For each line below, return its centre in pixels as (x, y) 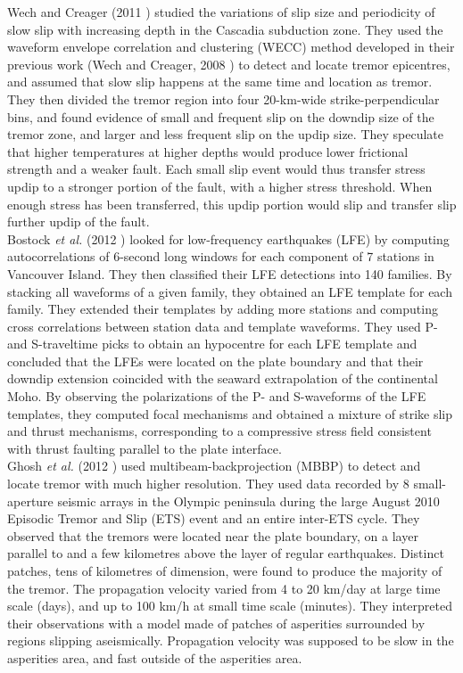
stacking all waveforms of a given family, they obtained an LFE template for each (230, 291)
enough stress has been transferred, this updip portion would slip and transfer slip (232, 204)
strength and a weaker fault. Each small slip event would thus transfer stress (216, 169)
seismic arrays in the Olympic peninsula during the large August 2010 (248, 501)
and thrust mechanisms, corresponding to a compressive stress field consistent (219, 431)
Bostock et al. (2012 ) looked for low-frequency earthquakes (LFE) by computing (228, 238)
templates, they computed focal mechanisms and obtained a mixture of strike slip (230, 413)
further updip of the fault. (79, 222)
